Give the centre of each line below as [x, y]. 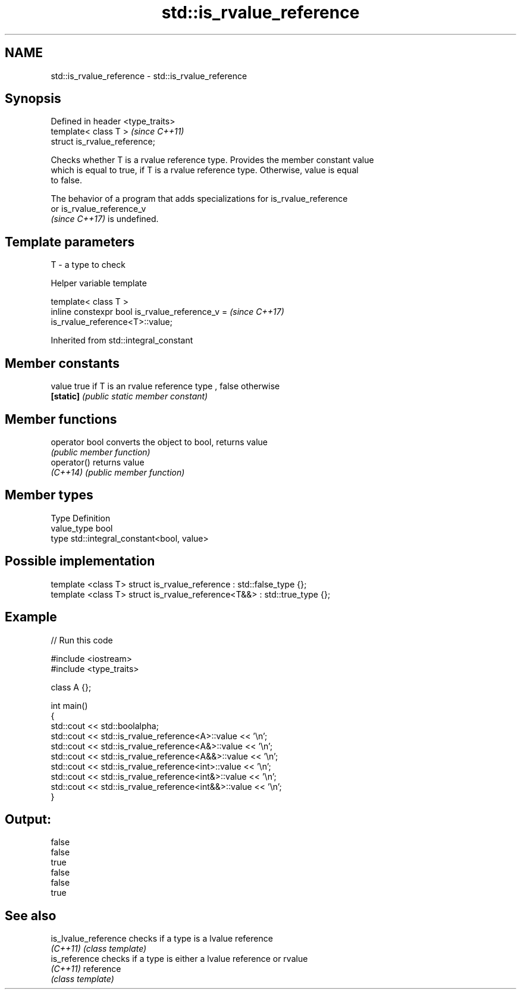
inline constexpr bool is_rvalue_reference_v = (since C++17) [167, 312]
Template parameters [70, 242]
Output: [28, 819]
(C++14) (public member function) [118, 472]
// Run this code [82, 640]
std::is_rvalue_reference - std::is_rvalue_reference [149, 76]
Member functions [61, 419]
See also [31, 915]
